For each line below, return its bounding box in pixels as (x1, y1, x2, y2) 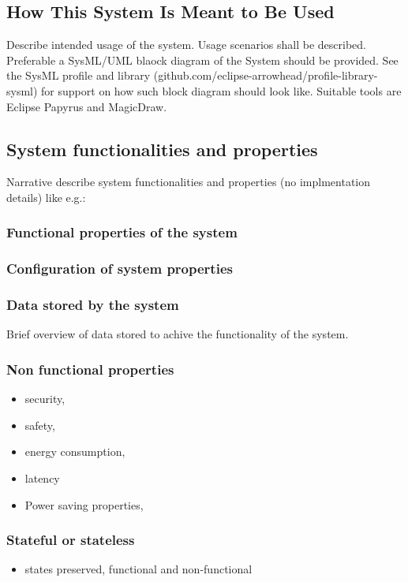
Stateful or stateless (6, 530, 135, 550)
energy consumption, (24, 443, 125, 460)
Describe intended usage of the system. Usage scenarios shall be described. (6, 36, 366, 53)
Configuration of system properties (6, 259, 233, 278)
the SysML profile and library (6, 67, 151, 84)
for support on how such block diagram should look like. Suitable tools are (41, 82, 402, 99)
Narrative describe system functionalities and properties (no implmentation (6, 173, 371, 190)
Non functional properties (6, 359, 174, 379)
